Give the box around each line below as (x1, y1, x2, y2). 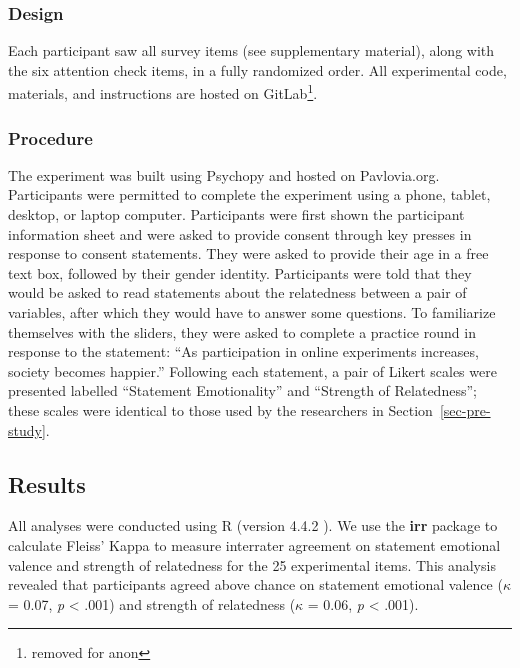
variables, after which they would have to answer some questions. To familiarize (8, 302, 496, 323)
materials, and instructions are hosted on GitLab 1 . (8, 80, 318, 104)
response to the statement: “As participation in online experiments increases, (8, 341, 479, 362)
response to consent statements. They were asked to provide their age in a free (8, 243, 489, 264)
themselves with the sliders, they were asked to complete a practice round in (8, 321, 476, 342)
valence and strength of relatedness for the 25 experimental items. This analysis (8, 554, 496, 575)
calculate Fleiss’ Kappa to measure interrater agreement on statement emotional (8, 534, 501, 555)
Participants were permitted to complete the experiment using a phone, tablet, (8, 184, 491, 205)
